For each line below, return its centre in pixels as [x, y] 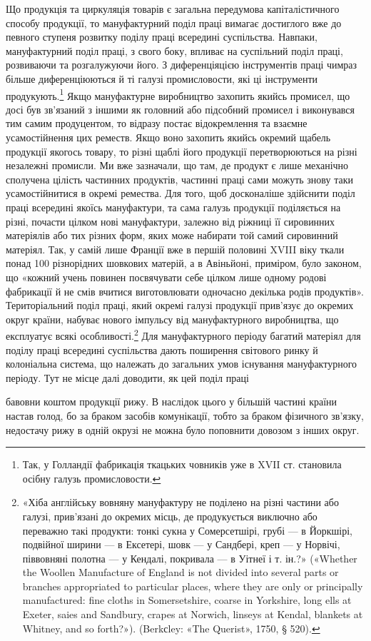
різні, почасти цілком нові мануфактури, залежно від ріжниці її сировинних [171, 221]
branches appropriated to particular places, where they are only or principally [193, 586]
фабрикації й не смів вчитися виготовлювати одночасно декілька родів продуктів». [185, 291]
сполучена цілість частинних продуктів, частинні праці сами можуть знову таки [179, 179]
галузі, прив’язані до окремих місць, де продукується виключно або [170, 516]
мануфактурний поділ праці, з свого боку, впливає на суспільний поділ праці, [174, 50]
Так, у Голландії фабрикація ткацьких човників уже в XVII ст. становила [182, 464]
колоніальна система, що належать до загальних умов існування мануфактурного [182, 364]
